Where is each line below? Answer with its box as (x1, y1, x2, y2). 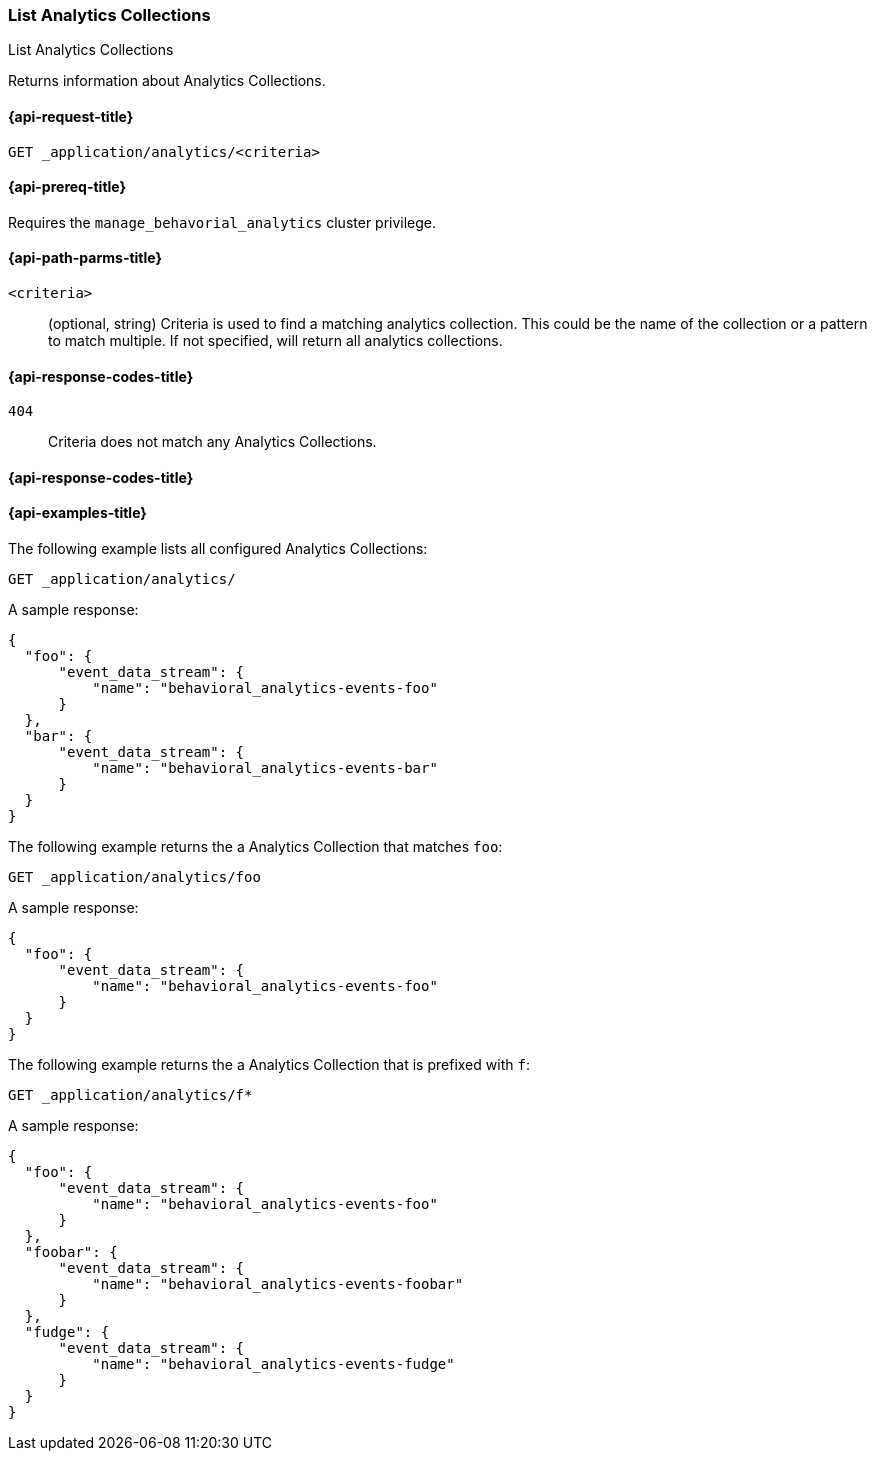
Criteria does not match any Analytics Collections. (48, 433, 377, 451)
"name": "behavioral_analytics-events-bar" (92, 760, 438, 777)
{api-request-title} (8, 107, 134, 125)
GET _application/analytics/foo (8, 869, 261, 886)
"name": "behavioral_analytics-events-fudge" (92, 1356, 455, 1373)
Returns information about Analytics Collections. (8, 72, 326, 90)
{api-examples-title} (8, 504, 147, 522)
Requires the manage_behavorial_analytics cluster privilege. (8, 213, 437, 231)
